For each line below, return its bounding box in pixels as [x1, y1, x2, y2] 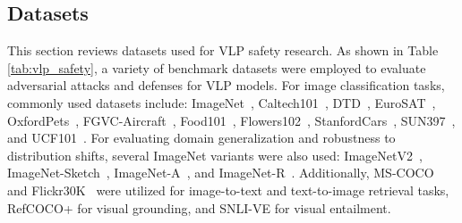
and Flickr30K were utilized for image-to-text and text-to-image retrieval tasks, [7, 180, 449, 199]
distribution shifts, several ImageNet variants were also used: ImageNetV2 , [7, 145, 423, 164]
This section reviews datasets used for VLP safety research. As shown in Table [7, 41, 439, 60]
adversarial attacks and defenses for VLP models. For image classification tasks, [7, 76, 445, 95]
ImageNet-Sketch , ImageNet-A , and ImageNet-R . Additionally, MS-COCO [7, 163, 434, 182]
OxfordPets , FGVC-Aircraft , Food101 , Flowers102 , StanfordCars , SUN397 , [7, 111, 456, 129]
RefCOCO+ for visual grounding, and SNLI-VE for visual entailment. [7, 198, 391, 217]
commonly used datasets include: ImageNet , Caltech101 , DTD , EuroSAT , [7, 93, 436, 111]
